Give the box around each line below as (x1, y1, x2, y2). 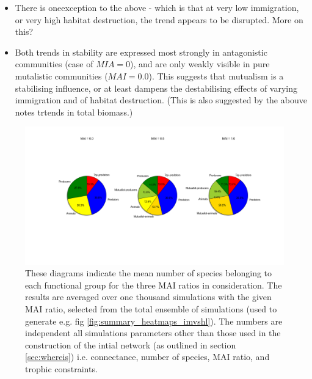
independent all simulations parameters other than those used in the (25, 326, 281, 339)
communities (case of (15, 57, 93, 70)
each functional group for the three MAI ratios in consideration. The (25, 278, 282, 291)
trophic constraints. (25, 362, 98, 375)
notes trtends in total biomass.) (15, 105, 133, 118)
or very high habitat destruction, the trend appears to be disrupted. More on (15, 13, 303, 26)
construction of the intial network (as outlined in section (25, 338, 236, 351)
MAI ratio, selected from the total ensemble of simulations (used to (25, 302, 277, 315)
